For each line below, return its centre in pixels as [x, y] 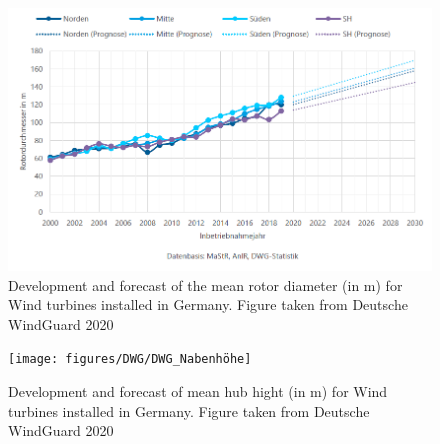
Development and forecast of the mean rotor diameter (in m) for [205, 284]
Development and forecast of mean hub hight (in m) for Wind [198, 391]
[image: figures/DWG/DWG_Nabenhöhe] [130, 359]
